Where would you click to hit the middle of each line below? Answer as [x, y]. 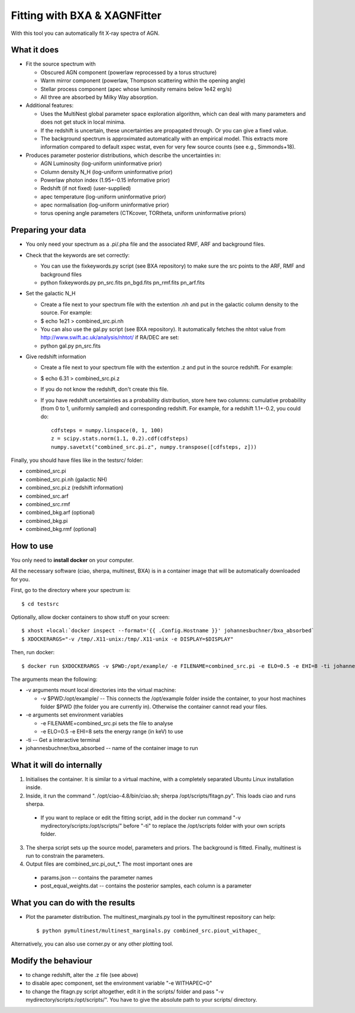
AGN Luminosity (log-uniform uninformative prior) [101, 163]
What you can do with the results [73, 903]
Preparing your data [49, 230]
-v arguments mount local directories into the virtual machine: [101, 690]
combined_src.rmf [48, 504]
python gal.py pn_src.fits [70, 346]
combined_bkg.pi [47, 520]
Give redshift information [56, 357]
